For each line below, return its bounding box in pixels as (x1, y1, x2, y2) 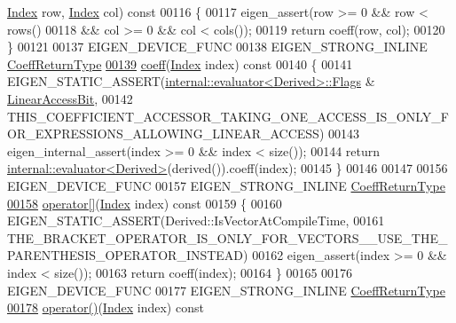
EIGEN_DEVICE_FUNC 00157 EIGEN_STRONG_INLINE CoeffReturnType (7, 176, 445, 194)
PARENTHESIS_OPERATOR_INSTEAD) (7, 246, 248, 264)
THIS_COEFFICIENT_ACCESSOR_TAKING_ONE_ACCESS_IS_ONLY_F (7, 106, 449, 125)
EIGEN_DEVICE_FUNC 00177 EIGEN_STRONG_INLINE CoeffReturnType (7, 280, 445, 299)
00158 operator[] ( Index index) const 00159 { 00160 (7, 193, 282, 212)
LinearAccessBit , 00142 (7, 89, 133, 107)
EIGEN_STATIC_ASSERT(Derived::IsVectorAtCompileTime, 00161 (7, 211, 385, 230)
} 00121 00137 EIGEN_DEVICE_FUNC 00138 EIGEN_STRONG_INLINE (7, 37, 428, 56)
